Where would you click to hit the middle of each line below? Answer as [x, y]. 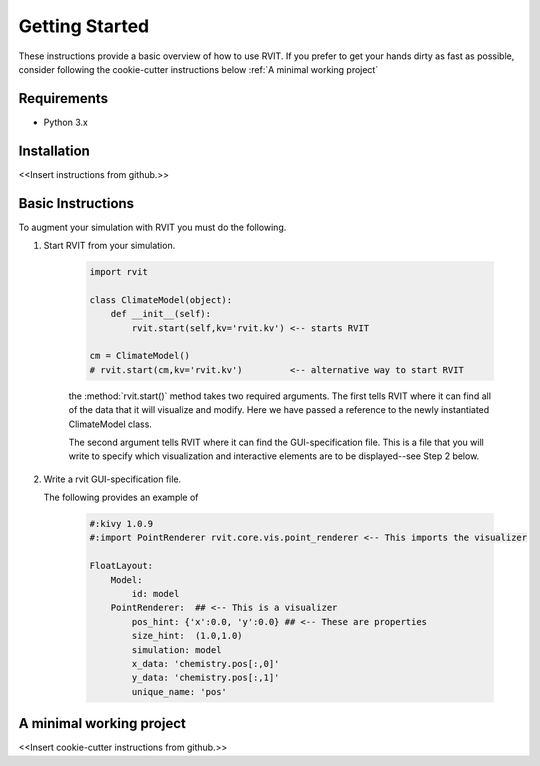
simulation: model [176, 649]
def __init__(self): [161, 314]
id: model [155, 594]
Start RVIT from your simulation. [109, 246]
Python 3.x [66, 122]
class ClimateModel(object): [161, 299]
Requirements [63, 98]
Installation [54, 150]
